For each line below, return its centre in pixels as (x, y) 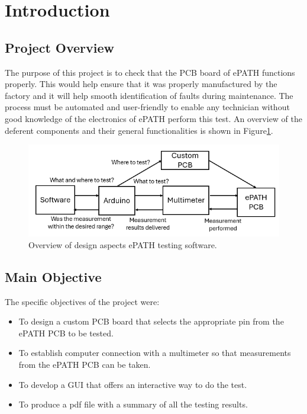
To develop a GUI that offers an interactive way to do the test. (133, 384)
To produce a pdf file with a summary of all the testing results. (133, 404)
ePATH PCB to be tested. (66, 333)
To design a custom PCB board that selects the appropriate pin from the (151, 321)
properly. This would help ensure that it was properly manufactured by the (141, 84)
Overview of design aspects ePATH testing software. (123, 244)
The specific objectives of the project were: (82, 301)
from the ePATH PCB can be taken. (85, 365)
